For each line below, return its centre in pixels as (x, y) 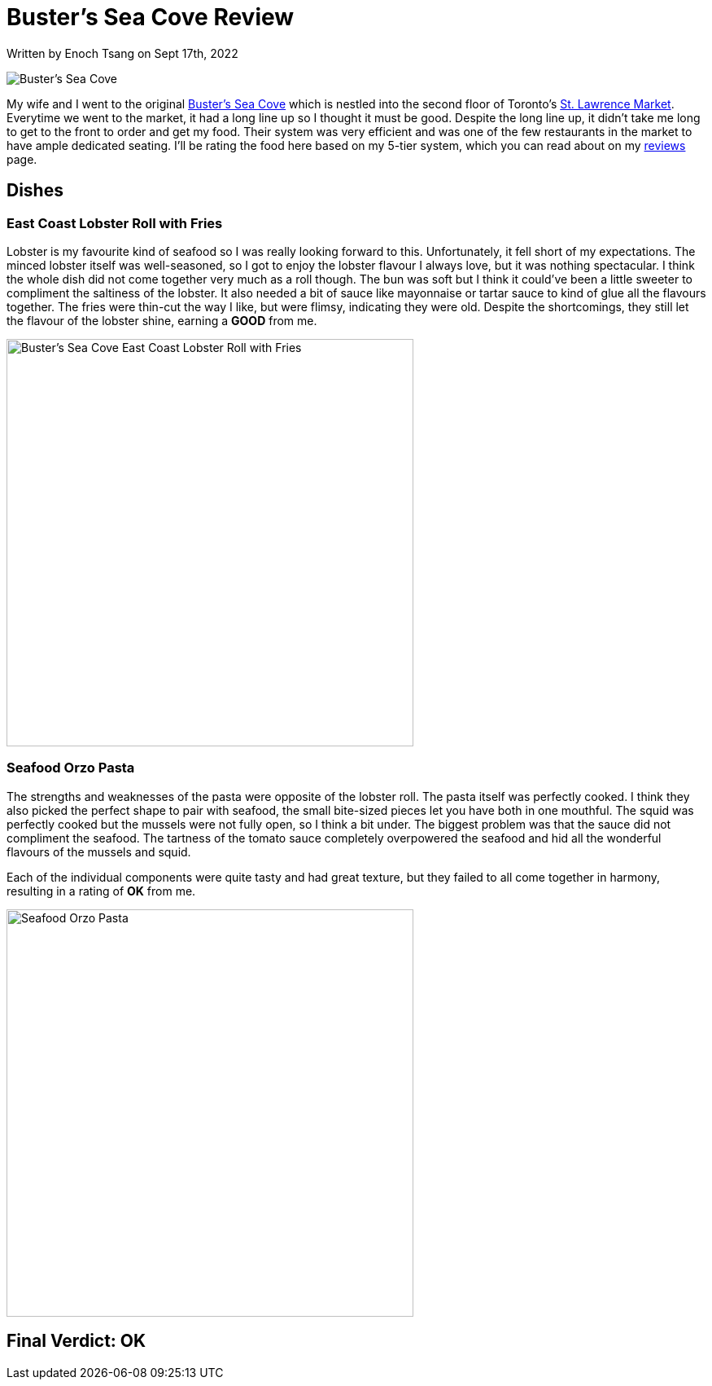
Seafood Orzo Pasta (71, 768)
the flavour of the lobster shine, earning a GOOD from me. (162, 320)
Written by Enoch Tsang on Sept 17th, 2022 (122, 53)
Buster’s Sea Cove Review (151, 17)
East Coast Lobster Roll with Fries (115, 223)
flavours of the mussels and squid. (99, 851)
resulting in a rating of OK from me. (101, 891)
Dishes (35, 191)
